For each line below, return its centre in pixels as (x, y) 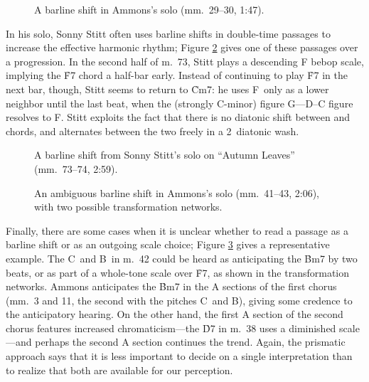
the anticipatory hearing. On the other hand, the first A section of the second (175, 314)
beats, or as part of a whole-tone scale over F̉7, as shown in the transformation (178, 272)
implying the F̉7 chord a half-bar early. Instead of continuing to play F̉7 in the (177, 75)
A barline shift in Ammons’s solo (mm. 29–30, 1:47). (149, 9)
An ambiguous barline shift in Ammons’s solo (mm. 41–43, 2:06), (177, 192)
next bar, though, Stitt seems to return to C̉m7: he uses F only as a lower (167, 89)
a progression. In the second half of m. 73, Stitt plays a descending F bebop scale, (185, 61)
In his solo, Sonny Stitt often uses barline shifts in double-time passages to (168, 33)
